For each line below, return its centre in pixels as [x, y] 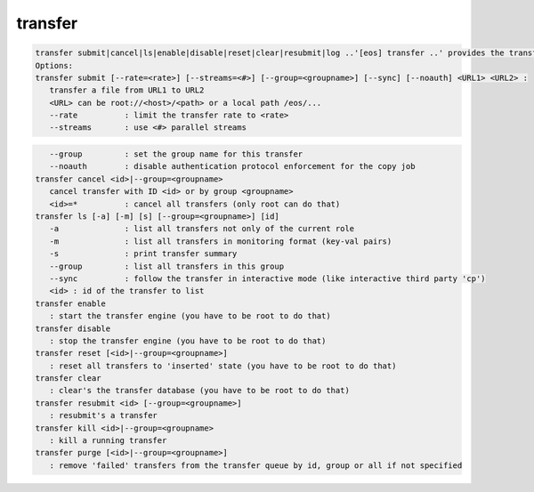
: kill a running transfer [108, 441]
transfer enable [71, 303]
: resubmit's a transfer [103, 415]
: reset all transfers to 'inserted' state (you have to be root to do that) [223, 366]
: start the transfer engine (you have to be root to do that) [190, 316]
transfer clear [68, 379]
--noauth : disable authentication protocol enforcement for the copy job [232, 166]
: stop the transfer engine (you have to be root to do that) [188, 341]
